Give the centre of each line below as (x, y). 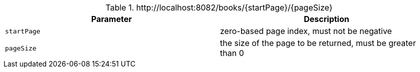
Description (327, 19)
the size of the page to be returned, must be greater (318, 43)
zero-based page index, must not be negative (306, 31)
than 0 (232, 53)
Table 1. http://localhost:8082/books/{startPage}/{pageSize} (219, 7)
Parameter (112, 19)
